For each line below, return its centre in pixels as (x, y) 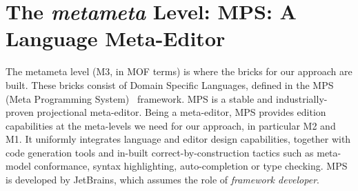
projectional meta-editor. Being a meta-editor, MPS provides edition (181, 112)
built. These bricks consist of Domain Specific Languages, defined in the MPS (170, 84)
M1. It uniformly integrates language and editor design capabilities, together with (178, 139)
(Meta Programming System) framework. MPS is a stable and (139, 98)
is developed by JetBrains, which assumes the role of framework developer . (162, 180)
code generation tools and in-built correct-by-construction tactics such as (160, 152)
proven (20, 112)
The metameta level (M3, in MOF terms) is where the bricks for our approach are (179, 71)
